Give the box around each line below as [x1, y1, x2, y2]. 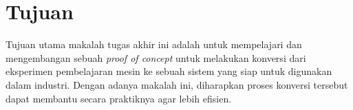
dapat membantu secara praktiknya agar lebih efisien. [6, 91, 232, 105]
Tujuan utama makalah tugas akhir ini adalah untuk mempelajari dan [6, 37, 302, 52]
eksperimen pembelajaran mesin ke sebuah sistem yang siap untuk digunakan [6, 64, 332, 78]
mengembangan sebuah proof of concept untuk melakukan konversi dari [6, 50, 306, 65]
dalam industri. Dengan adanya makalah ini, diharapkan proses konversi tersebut [6, 77, 348, 91]
